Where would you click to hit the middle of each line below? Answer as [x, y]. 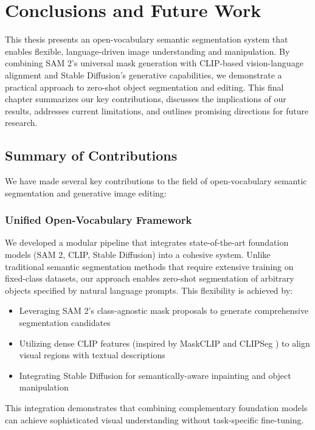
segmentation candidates [65, 323]
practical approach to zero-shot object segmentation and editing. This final [144, 87]
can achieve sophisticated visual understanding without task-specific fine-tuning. [154, 419]
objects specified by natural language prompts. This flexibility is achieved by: [149, 290]
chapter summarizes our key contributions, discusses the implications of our [146, 99]
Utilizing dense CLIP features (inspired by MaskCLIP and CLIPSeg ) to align [164, 343]
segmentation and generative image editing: [86, 192]
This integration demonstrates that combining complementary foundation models [156, 408]
